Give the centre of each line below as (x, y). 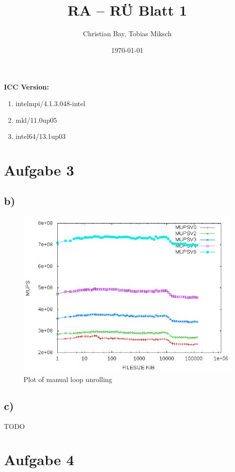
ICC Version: (26, 87)
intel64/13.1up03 (41, 136)
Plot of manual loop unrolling (68, 379)
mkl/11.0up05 (36, 120)
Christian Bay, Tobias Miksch (127, 34)
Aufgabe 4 (39, 460)
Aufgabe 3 (39, 169)
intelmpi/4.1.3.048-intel (50, 103)
